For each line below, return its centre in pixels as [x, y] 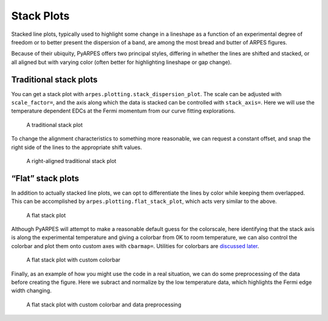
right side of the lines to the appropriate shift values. [77, 147]
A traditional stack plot [55, 125]
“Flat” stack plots [45, 178]
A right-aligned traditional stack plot [71, 160]
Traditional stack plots [54, 79]
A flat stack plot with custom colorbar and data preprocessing [104, 305]
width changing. [31, 291]
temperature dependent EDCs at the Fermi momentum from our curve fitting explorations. [123, 111]
